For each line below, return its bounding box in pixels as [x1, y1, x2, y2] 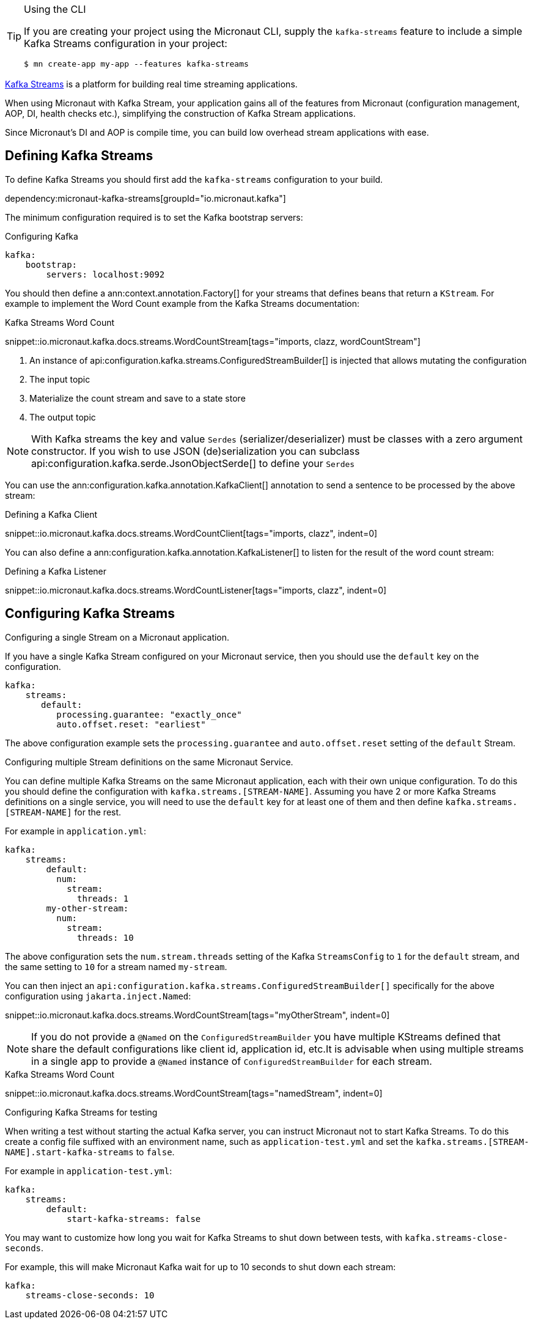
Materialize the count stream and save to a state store [29, 392, 246, 403]
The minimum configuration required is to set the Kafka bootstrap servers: [5, 211, 303, 223]
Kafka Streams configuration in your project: [24, 37, 227, 50]
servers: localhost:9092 [46, 269, 165, 279]
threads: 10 [77, 932, 134, 943]
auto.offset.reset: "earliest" [56, 719, 206, 729]
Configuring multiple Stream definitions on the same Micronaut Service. [5, 756, 293, 767]
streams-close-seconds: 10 [25, 1290, 155, 1300]
